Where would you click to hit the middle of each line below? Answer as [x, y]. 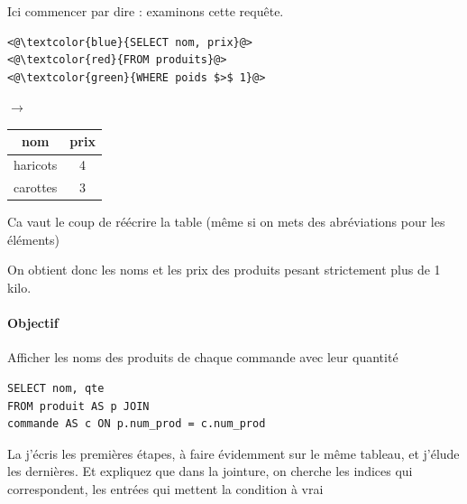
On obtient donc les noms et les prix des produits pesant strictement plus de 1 [224, 270]
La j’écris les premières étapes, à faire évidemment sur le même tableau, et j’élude [233, 453]
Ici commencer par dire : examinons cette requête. [146, 11]
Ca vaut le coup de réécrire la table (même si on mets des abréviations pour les [226, 222]
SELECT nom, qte [56, 389]
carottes [36, 187]
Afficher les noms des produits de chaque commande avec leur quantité [203, 357]
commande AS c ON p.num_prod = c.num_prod [137, 424]
